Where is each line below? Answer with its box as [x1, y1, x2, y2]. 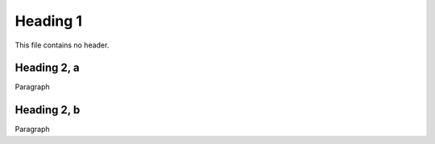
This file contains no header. [14, 40, 110, 50]
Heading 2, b [14, 103, 81, 117]
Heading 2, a [14, 61, 80, 75]
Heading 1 [14, 12, 83, 30]
